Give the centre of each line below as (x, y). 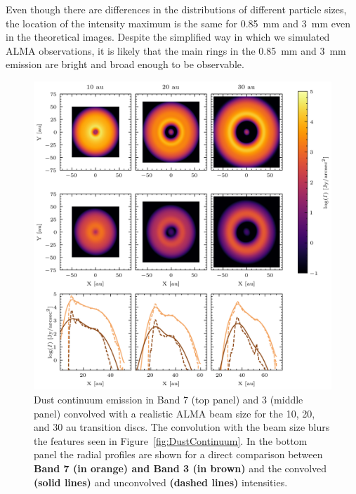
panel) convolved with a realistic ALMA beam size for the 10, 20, (174, 413)
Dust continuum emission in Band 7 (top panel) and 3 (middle (169, 399)
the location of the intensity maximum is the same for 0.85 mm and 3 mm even (178, 23)
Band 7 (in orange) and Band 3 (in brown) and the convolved (180, 468)
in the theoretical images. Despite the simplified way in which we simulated (168, 37)
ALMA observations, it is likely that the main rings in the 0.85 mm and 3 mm (176, 50)
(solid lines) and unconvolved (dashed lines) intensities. (161, 482)
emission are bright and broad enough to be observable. (125, 64)
